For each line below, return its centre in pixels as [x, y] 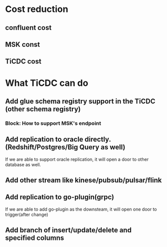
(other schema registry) [43, 109]
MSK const [23, 44]
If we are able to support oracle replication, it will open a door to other [77, 159]
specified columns [35, 238]
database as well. [23, 164]
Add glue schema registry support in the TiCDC [80, 101]
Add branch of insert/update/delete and [69, 230]
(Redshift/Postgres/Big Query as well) [65, 147]
